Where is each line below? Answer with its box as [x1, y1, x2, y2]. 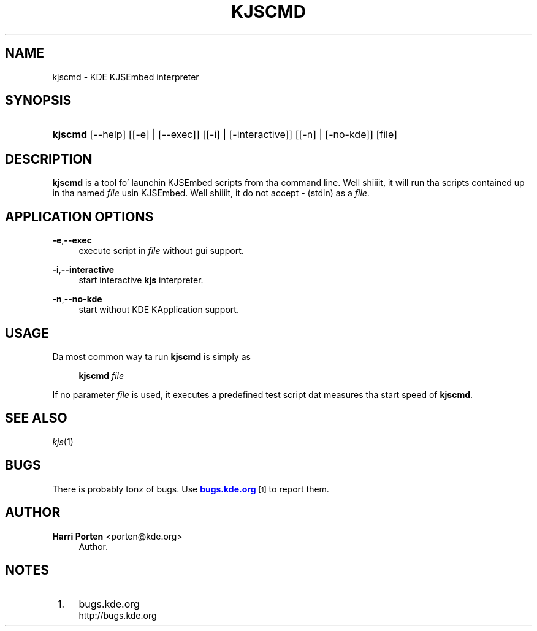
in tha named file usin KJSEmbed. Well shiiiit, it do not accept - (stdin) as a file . [52, 188, 370, 199]
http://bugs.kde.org [78, 610, 157, 621]
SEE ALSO [5, 410, 67, 426]
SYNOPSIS [5, 93, 72, 109]
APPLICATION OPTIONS [5, 208, 154, 224]
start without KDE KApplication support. [78, 304, 239, 315]
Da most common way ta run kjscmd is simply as [52, 351, 251, 362]
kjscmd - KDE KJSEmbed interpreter [52, 71, 199, 82]
